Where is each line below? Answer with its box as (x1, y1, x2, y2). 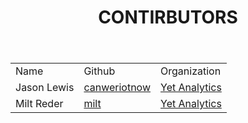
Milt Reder (15, 97, 64, 111)
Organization (160, 64, 222, 78)
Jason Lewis (15, 81, 75, 95)
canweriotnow (83, 81, 152, 95)
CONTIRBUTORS (98, 6, 238, 29)
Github (83, 64, 116, 78)
